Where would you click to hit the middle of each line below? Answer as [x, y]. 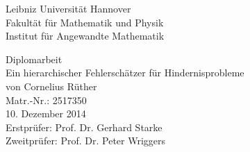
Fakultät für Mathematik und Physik [85, 22]
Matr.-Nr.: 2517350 [46, 100]
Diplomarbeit [34, 59]
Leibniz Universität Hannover [68, 8]
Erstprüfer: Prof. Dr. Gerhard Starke [84, 127]
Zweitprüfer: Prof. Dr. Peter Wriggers [86, 141]
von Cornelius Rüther [51, 86]
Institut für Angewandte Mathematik [85, 36]
